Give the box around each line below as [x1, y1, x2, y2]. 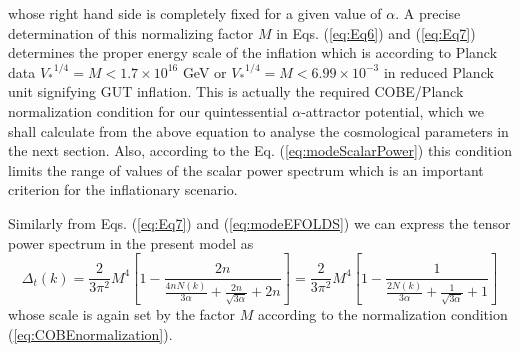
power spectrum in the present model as [8, 232, 254, 253]
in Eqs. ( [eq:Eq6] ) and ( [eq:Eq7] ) [276, 22, 476, 43]
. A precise [395, 3, 461, 23]
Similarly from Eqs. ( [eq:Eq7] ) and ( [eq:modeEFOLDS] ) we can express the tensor [8, 212, 511, 233]
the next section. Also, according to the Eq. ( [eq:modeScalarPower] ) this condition [8, 140, 512, 161]
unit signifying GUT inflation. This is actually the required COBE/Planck [8, 81, 464, 102]
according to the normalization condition [257, 304, 508, 325]
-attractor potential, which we [301, 100, 485, 121]
